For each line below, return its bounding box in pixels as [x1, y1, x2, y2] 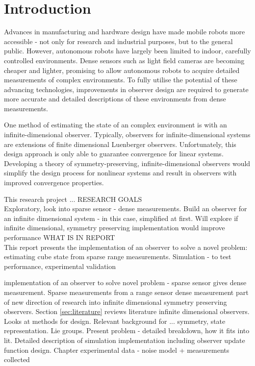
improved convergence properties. [4, 177, 104, 188]
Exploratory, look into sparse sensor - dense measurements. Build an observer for [4, 203, 247, 214]
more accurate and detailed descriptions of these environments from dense [4, 94, 226, 104]
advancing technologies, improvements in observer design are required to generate [4, 84, 249, 94]
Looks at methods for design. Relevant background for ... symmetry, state [4, 316, 226, 326]
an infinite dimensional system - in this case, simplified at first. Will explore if [4, 213, 238, 223]
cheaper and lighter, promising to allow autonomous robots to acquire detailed [4, 65, 240, 75]
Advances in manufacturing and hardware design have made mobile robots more [4, 26, 245, 37]
